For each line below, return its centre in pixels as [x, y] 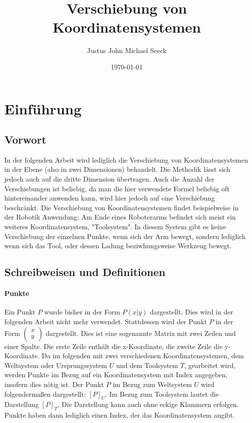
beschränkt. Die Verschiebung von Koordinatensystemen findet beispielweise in [122, 207]
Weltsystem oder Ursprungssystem [56, 365]
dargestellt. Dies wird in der [191, 312]
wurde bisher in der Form [82, 312]
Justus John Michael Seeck [127, 50]
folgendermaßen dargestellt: [45, 394]
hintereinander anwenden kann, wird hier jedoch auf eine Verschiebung [110, 198]
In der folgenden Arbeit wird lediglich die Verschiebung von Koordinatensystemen [126, 159]
